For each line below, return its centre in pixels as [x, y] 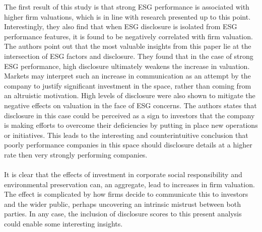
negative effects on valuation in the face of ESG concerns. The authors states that [130, 105]
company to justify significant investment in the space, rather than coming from [128, 85]
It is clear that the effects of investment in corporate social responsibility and [123, 174]
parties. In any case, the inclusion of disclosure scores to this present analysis [123, 214]
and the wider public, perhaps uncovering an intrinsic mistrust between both [122, 204]
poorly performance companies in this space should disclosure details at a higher [128, 145]
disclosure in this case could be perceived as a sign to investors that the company [129, 115]
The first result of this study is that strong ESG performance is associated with [127, 7]
